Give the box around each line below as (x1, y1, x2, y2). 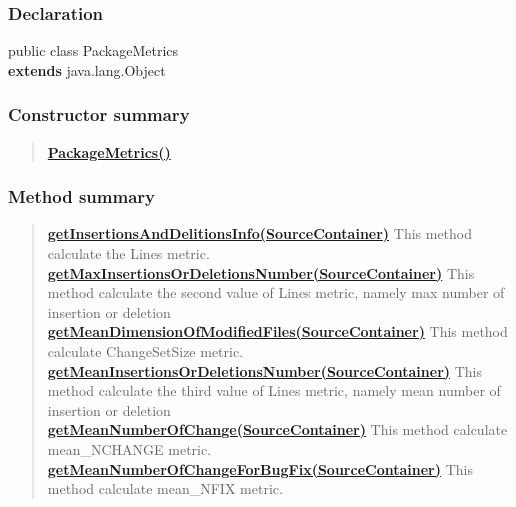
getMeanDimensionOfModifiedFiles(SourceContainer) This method (47, 321, 508, 342)
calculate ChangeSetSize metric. (47, 341, 244, 361)
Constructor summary (8, 102, 190, 127)
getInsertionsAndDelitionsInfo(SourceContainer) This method (47, 223, 473, 244)
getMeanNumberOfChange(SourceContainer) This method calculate (47, 419, 508, 440)
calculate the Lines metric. (47, 243, 210, 264)
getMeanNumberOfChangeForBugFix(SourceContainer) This (47, 458, 473, 479)
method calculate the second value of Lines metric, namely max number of (47, 282, 505, 303)
